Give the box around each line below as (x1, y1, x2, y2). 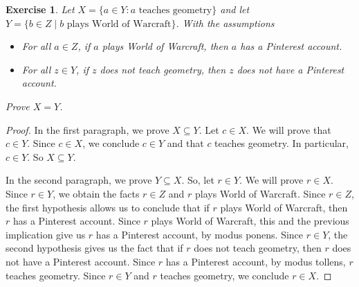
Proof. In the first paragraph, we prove (6, 122, 169, 137)
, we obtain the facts (53, 186, 140, 200)
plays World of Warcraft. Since (194, 186, 326, 200)
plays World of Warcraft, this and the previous (151, 214, 349, 228)
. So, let (181, 173, 214, 187)
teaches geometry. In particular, (214, 136, 349, 150)
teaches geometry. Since (6, 268, 106, 282)
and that (167, 136, 204, 150)
